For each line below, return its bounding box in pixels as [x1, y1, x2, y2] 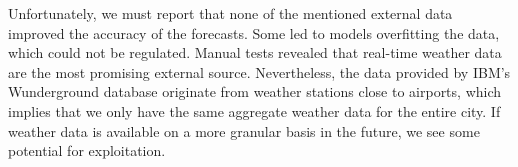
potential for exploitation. [8, 140, 166, 161]
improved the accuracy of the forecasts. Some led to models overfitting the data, [8, 22, 500, 43]
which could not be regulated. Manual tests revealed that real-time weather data [8, 42, 502, 63]
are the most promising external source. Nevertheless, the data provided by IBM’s [8, 61, 511, 82]
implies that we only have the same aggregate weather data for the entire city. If [8, 100, 501, 121]
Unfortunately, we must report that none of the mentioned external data [8, 3, 453, 23]
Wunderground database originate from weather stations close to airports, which [8, 81, 502, 102]
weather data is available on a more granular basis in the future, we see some [8, 120, 480, 141]
